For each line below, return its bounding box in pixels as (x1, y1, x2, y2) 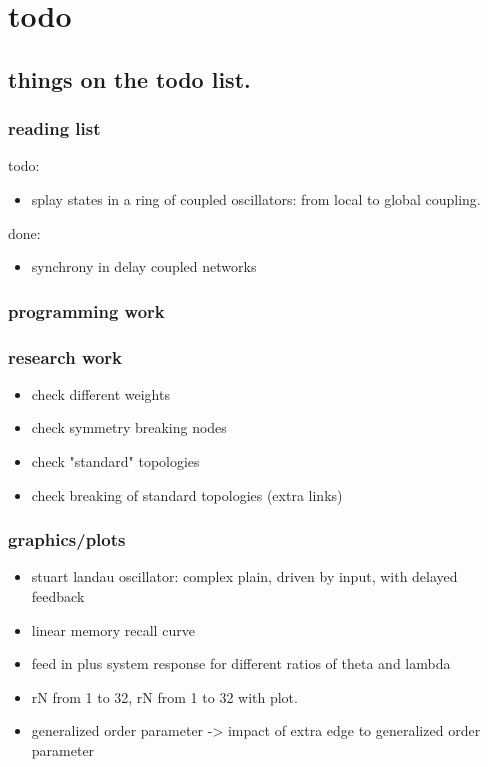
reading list (8, 116, 101, 141)
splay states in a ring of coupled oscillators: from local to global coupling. (31, 188, 481, 209)
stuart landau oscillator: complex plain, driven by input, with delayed (31, 566, 458, 587)
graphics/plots (8, 527, 126, 552)
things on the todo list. (8, 63, 251, 94)
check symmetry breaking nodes (31, 417, 227, 438)
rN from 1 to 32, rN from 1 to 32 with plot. (31, 686, 298, 707)
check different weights (31, 383, 170, 404)
